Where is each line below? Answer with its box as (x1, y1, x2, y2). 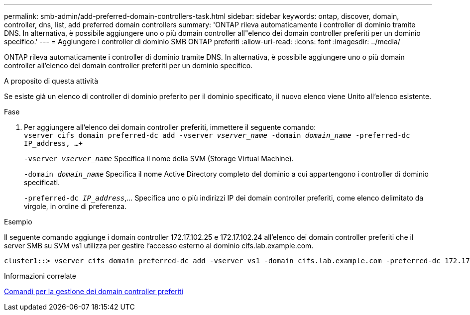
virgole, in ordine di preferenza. (24, 202, 126, 210)
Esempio (4, 217, 32, 226)
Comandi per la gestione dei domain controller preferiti (4, 287, 183, 296)
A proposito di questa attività (4, 77, 99, 85)
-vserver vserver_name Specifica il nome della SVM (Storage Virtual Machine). (24, 154, 294, 163)
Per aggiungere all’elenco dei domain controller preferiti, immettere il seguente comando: (24, 123, 316, 131)
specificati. (24, 178, 60, 187)
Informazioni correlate (4, 272, 76, 280)
